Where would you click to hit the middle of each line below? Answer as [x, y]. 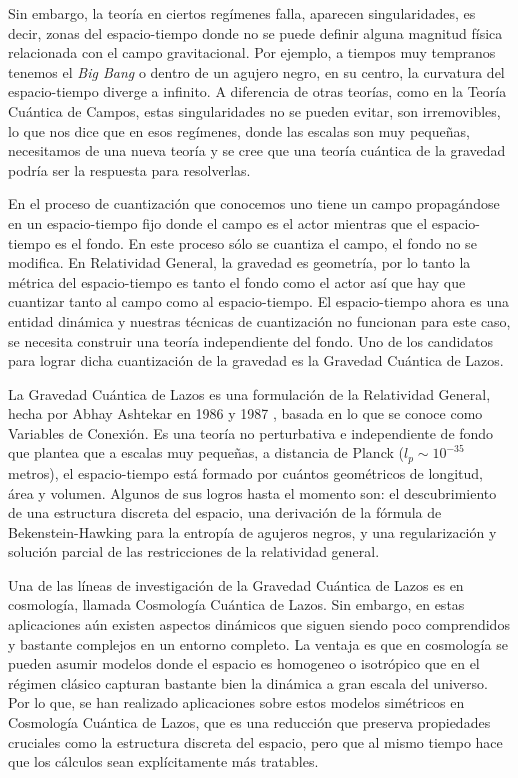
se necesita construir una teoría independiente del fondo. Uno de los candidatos [251, 340]
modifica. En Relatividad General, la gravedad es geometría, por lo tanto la [239, 262]
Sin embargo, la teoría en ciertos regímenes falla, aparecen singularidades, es [242, 13]
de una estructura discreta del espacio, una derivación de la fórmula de [225, 512]
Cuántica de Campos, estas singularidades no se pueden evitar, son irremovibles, [254, 110]
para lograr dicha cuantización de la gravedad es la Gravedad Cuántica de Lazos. [256, 360]
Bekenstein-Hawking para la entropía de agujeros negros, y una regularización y [252, 531]
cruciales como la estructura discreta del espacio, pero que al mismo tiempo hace [255, 741]
